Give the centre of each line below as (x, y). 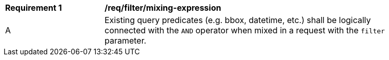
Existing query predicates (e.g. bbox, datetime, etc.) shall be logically (238, 20)
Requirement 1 (34, 8)
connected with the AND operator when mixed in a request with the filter (245, 30)
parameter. (126, 41)
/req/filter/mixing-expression (163, 8)
